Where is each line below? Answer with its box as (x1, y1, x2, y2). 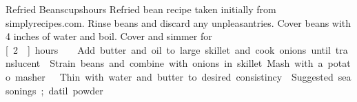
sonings (6, 83, 37, 97)
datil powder (48, 83, 103, 97)
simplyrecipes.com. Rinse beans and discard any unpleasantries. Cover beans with (6, 15, 351, 30)
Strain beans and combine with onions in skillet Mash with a (50, 56, 323, 70)
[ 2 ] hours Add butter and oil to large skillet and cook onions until (6, 42, 331, 57)
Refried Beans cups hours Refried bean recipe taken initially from (6, 2, 276, 16)
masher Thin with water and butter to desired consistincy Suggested (14, 69, 334, 83)
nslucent (6, 56, 41, 70)
